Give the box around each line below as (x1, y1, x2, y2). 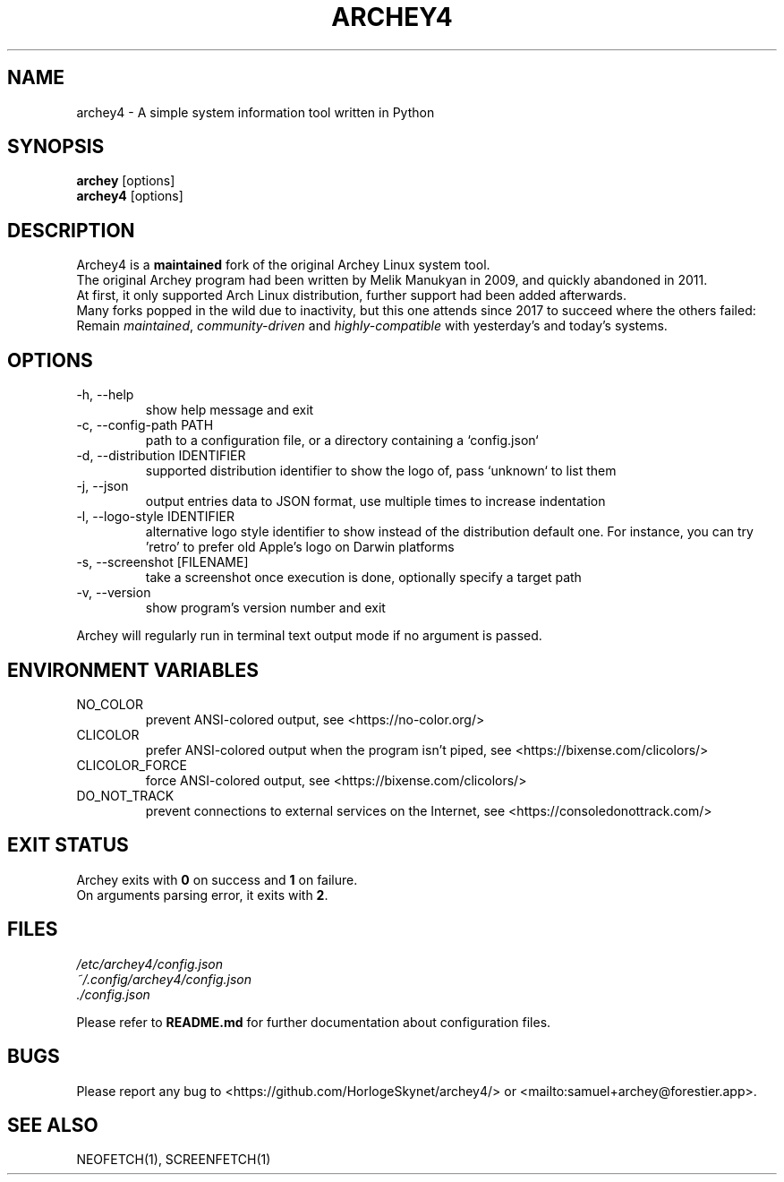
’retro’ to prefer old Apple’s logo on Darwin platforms (145, 539, 455, 555)
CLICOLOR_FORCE (76, 757, 187, 773)
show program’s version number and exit (145, 600, 386, 616)
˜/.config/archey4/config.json (76, 971, 251, 987)
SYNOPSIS (7, 135, 105, 158)
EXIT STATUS (7, 834, 129, 857)
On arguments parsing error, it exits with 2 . (76, 886, 328, 903)
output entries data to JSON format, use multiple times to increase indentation (145, 493, 606, 510)
